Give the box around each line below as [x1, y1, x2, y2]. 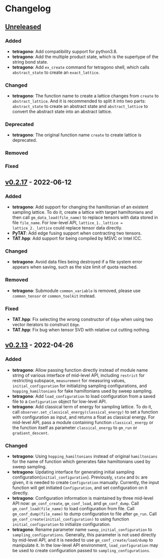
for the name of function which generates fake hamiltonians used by [12, 459, 151, 464]
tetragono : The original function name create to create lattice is [12, 132, 141, 138]
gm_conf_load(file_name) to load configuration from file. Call [12, 505, 135, 511]
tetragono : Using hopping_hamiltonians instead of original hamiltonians [12, 453, 158, 459]
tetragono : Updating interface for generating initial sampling [12, 469, 135, 475]
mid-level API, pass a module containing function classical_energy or [12, 419, 154, 425]
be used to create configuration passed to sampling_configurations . [12, 547, 151, 553]
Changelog [5, 3, 51, 14]
